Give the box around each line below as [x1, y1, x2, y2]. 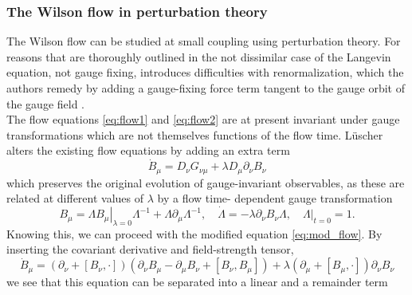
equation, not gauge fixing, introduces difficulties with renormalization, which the [6, 64, 404, 81]
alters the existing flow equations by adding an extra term [6, 142, 290, 159]
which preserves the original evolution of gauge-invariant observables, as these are [6, 174, 405, 191]
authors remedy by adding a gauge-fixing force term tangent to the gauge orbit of [6, 80, 406, 96]
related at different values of [6, 190, 144, 206]
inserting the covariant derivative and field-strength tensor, [6, 241, 294, 258]
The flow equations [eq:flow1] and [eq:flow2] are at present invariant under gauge [6, 111, 400, 128]
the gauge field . [6, 95, 85, 112]
